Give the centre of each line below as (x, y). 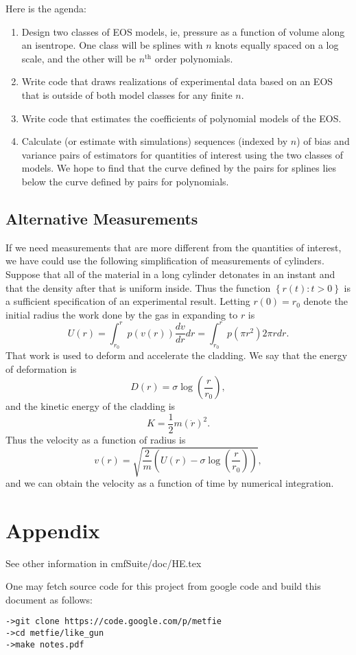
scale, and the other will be (79, 58)
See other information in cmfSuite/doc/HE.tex (104, 563)
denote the (326, 301)
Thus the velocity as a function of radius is (96, 439)
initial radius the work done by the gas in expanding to (122, 314)
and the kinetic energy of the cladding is (91, 406)
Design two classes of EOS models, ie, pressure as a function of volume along (183, 31)
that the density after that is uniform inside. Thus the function (138, 287)
